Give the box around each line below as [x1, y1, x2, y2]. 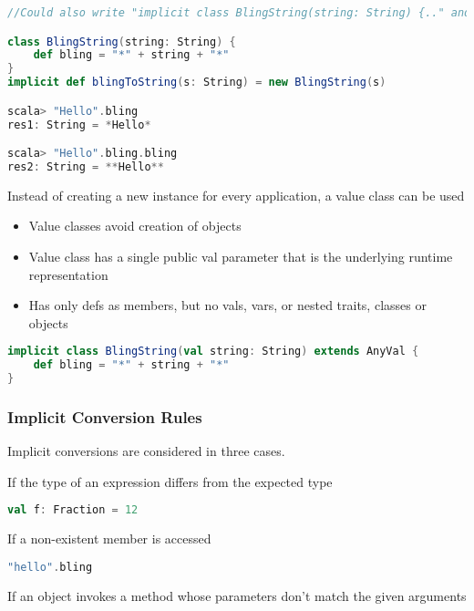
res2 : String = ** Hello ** [7, 160, 164, 173]
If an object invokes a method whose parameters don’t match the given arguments [7, 585, 467, 605]
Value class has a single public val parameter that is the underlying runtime [28, 247, 453, 266]
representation [28, 264, 108, 284]
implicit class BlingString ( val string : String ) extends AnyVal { [7, 345, 419, 358]
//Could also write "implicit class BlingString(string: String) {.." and [7, 6, 471, 19]
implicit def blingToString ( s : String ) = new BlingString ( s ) [7, 76, 386, 89]
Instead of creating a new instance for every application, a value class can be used [7, 185, 465, 204]
